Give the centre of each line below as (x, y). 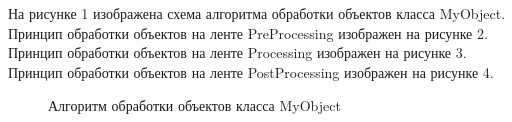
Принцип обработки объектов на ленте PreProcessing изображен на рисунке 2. (248, 32)
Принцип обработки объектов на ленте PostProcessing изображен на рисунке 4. (251, 71)
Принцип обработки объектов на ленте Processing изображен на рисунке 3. (237, 52)
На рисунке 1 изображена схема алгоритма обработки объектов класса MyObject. (257, 13)
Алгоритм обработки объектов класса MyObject (194, 105)
